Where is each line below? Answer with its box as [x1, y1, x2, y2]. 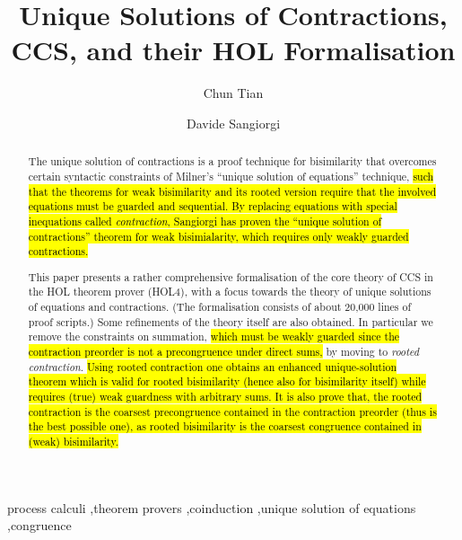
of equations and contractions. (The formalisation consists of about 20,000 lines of [28, 299, 412, 314]
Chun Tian [203, 84, 264, 102]
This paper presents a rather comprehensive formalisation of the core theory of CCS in [28, 269, 433, 284]
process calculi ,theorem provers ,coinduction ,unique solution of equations [7, 498, 416, 517]
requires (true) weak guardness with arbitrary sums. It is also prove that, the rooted [28, 389, 423, 404]
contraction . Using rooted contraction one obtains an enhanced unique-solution [28, 359, 397, 374]
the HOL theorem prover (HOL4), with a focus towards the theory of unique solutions [28, 284, 431, 299]
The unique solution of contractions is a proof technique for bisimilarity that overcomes [28, 154, 437, 169]
